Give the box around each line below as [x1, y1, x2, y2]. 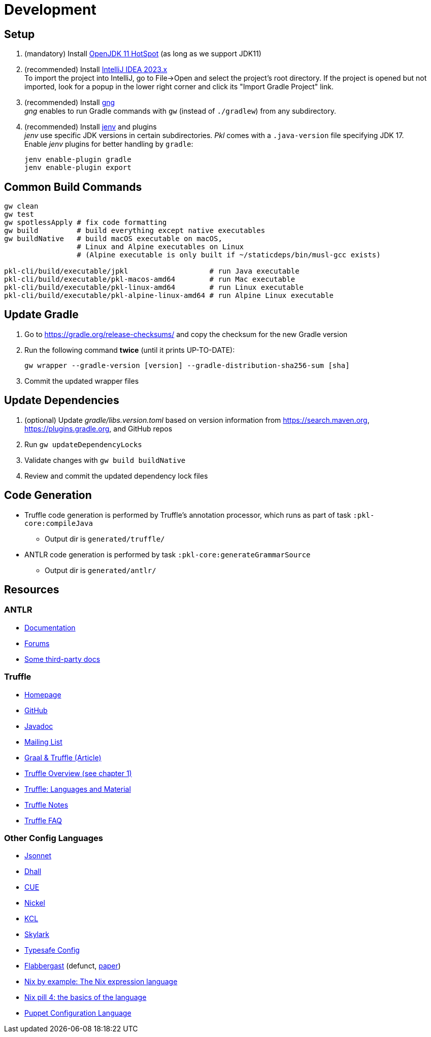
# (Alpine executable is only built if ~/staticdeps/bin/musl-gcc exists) [77, 251, 381, 259]
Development [4, 1, 96, 18]
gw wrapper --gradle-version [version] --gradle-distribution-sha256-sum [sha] [24, 361, 350, 370]
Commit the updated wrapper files [24, 376, 139, 385]
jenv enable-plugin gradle [24, 155, 131, 164]
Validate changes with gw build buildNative [24, 455, 186, 464]
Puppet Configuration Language [24, 1009, 131, 1018]
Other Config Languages [4, 832, 103, 843]
